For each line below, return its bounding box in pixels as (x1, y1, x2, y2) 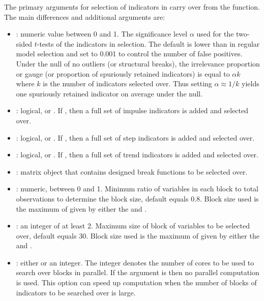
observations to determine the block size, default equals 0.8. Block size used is (16, 193, 259, 204)
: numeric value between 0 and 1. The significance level (16, 28, 188, 39)
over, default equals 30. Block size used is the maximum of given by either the (16, 230, 259, 241)
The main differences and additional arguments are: (4, 11, 165, 22)
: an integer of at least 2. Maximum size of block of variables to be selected (16, 220, 250, 231)
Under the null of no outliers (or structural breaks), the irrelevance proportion (16, 58, 260, 69)
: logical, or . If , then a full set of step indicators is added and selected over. (16, 132, 255, 143)
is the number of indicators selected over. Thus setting (43, 78, 212, 89)
